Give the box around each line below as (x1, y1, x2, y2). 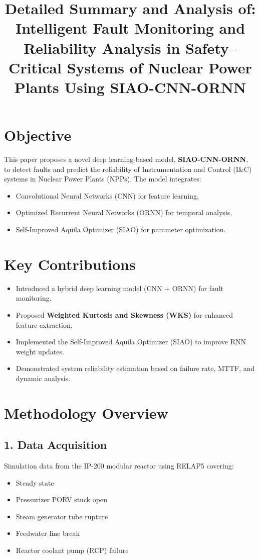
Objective (4, 125, 72, 145)
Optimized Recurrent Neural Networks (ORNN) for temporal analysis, (16, 207, 232, 218)
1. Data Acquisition (4, 437, 107, 452)
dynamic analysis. (16, 372, 71, 383)
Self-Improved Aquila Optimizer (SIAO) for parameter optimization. (16, 224, 226, 235)
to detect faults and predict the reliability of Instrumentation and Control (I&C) (4, 163, 252, 174)
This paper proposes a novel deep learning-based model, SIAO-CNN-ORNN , (4, 154, 248, 164)
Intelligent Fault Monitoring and (15, 18, 245, 38)
